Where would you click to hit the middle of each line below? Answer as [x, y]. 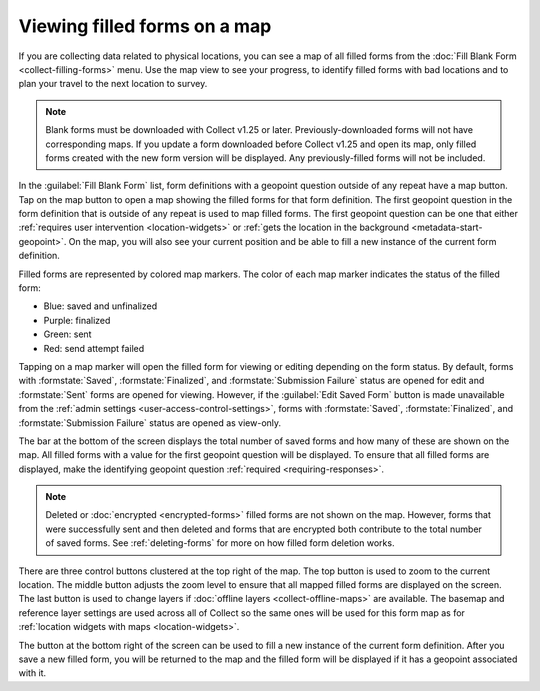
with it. [32, 673]
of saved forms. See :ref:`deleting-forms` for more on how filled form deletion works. [220, 543]
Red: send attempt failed [94, 348]
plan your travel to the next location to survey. [113, 84]
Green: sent [67, 334]
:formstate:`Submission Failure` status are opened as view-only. [150, 422]
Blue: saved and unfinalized [100, 306]
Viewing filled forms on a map [145, 26]
